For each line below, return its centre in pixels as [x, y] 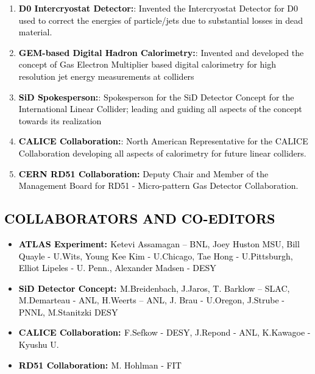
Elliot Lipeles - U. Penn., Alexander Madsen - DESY [117, 268]
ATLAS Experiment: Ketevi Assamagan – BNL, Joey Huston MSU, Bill [159, 243]
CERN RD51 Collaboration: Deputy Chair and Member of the [143, 173]
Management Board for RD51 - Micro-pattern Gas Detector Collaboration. [158, 185]
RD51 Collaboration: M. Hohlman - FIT [100, 365]
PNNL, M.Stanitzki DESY [68, 312]
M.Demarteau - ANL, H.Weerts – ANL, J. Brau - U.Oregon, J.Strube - [152, 300]
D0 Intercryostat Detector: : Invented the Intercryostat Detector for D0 [158, 8]
